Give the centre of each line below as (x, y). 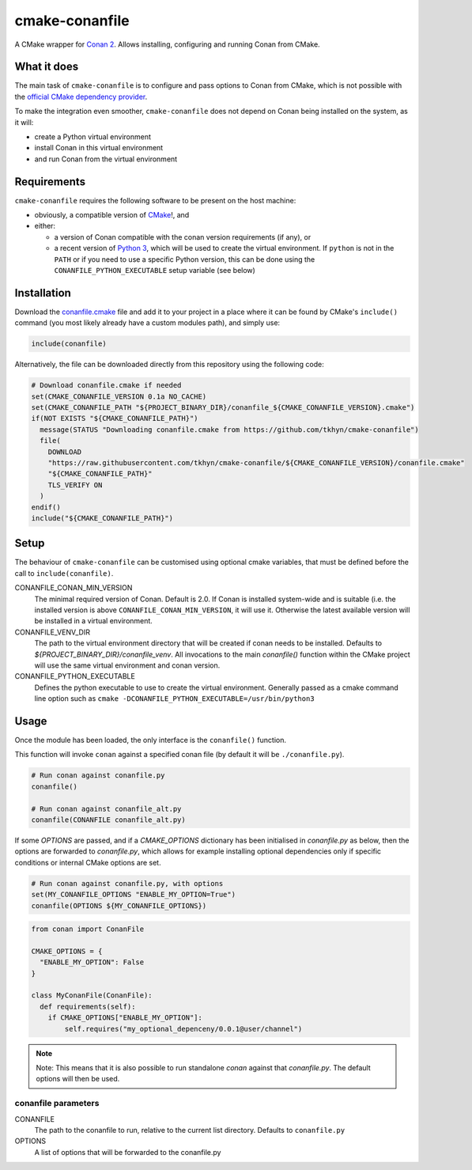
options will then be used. (78, 1079)
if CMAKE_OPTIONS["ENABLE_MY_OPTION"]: (125, 1018)
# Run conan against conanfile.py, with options (127, 883)
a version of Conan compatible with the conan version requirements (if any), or (183, 237)
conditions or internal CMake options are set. (88, 862)
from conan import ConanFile (88, 929)
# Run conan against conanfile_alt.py (106, 808)
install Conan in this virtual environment (99, 148)
